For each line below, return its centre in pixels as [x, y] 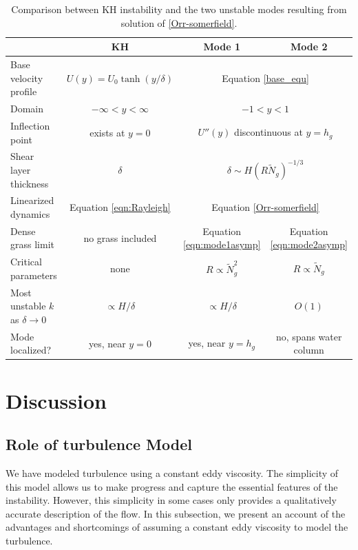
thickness [30, 183]
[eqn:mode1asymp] [222, 244]
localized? [31, 350]
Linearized [32, 200]
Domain [27, 109]
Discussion [56, 400]
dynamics [30, 213]
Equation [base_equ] [265, 78]
